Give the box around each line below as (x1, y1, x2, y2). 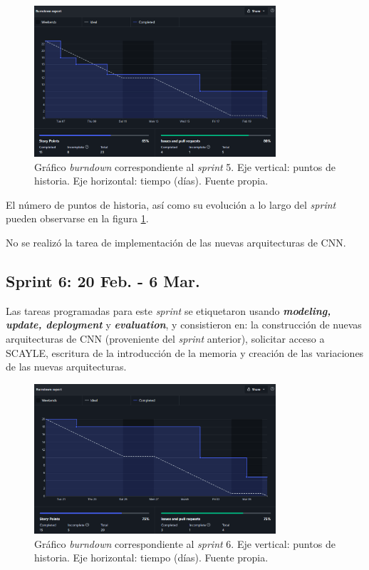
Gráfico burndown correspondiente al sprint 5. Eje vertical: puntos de (34, 159, 336, 174)
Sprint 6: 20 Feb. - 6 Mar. (6, 269, 200, 291)
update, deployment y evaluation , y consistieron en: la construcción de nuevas (6, 317, 362, 332)
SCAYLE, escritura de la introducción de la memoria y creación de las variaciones (6, 345, 364, 360)
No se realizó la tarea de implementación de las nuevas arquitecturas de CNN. (6, 234, 346, 249)
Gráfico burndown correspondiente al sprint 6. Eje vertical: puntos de (34, 536, 336, 551)
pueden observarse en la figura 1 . (6, 211, 149, 226)
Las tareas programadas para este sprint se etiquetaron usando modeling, (6, 303, 331, 318)
